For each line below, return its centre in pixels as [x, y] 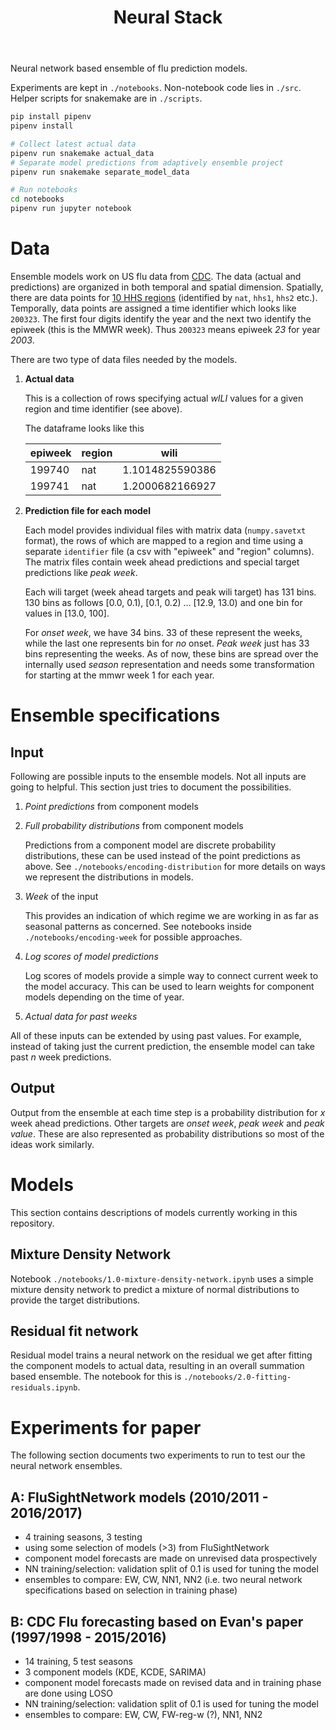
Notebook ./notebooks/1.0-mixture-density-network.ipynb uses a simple [162, 1278]
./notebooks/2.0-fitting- [237, 1377]
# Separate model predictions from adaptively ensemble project [147, 162]
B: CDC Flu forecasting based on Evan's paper [157, 1621]
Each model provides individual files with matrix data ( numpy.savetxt [165, 530]
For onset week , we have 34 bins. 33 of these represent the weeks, [163, 632]
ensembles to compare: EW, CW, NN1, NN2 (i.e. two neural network [163, 1580]
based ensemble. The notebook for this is [96, 1377]
